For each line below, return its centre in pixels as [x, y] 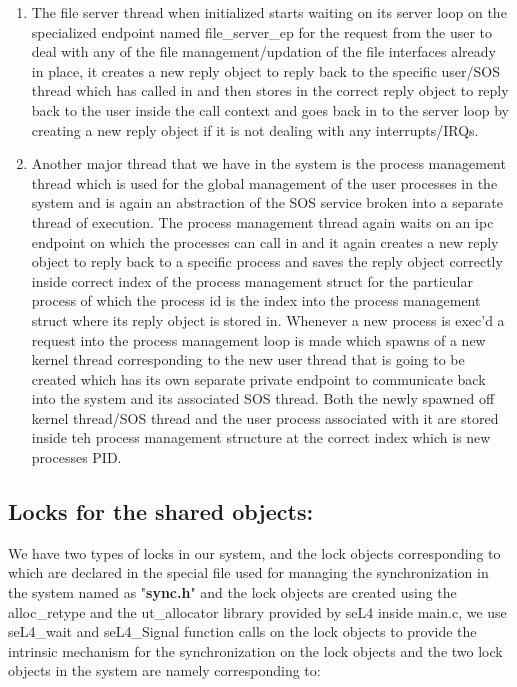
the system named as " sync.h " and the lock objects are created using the [232, 592]
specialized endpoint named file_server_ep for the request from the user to [261, 31]
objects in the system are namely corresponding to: [164, 670]
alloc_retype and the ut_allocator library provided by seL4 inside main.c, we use [257, 611]
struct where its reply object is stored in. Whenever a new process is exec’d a [268, 319]
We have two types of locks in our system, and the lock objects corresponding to [254, 552]
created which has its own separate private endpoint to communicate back [258, 378]
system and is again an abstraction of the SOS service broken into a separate [267, 202]
